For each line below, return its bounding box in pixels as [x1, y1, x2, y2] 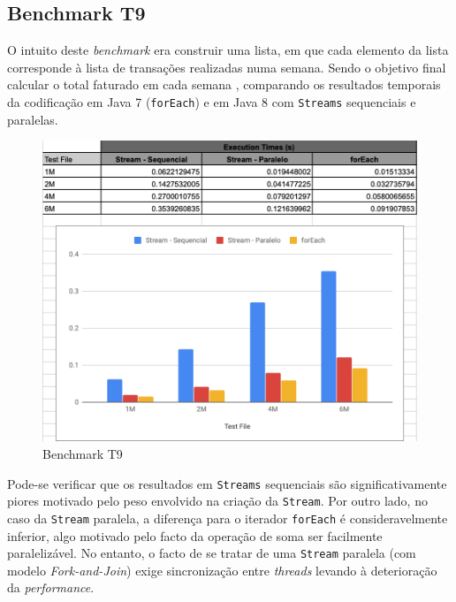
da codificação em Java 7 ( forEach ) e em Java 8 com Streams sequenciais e [7, 92, 416, 110]
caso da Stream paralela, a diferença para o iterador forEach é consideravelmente [7, 508, 448, 527]
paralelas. [7, 110, 58, 128]
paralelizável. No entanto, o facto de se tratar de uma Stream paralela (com [7, 544, 416, 562]
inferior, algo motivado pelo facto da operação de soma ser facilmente [7, 526, 383, 545]
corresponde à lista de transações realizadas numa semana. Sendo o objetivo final [7, 57, 446, 76]
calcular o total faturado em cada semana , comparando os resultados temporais [7, 75, 441, 94]
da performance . [7, 578, 95, 597]
